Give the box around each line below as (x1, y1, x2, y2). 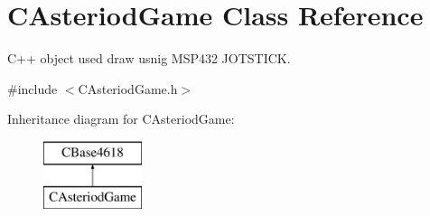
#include (7, 79, 58, 98)
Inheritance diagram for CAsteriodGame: (7, 109, 235, 128)
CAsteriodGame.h (78, 79, 178, 98)
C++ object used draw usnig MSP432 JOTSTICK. (7, 49, 291, 68)
